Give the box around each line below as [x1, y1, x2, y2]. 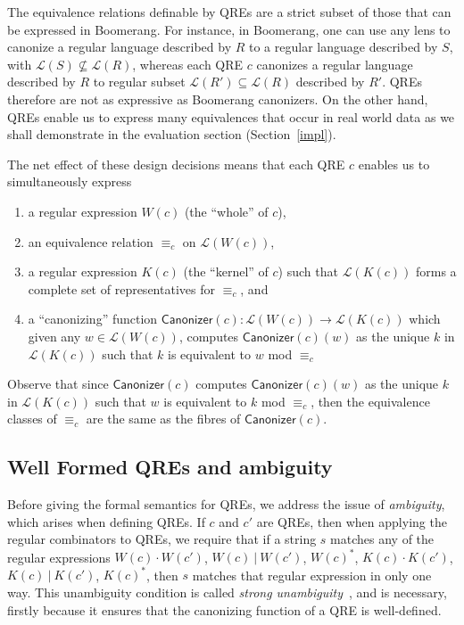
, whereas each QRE [132, 54, 244, 73]
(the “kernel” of [183, 262, 269, 281]
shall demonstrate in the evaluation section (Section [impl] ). [7, 125, 336, 144]
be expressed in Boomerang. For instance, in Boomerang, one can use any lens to [7, 20, 451, 38]
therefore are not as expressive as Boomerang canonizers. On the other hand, [7, 89, 428, 108]
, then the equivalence [311, 391, 430, 410]
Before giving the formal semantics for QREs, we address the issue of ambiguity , [7, 495, 445, 514]
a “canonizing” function [28, 309, 158, 328]
